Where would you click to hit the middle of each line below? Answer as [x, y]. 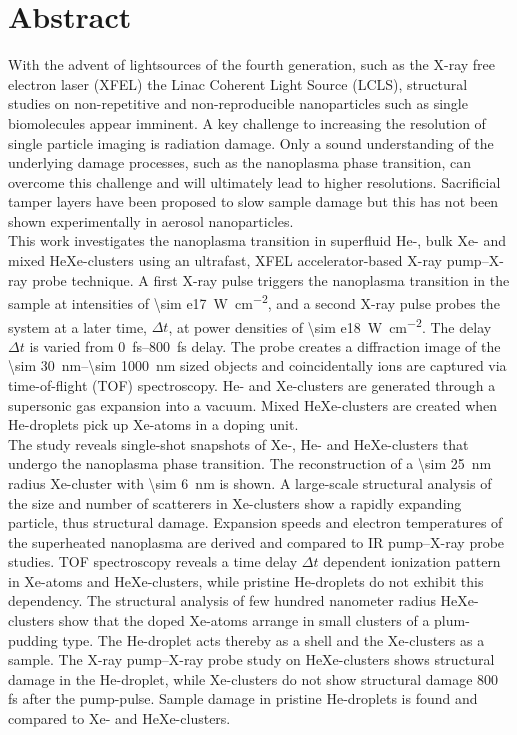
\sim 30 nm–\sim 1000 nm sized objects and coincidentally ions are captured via [257, 365]
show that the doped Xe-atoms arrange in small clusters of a [244, 620]
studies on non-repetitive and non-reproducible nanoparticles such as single [238, 103]
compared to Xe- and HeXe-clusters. [119, 718]
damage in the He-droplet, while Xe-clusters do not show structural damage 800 [253, 678]
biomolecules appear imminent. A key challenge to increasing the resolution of [247, 122]
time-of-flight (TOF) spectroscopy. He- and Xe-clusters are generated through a [252, 384]
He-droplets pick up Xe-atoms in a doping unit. [153, 424]
